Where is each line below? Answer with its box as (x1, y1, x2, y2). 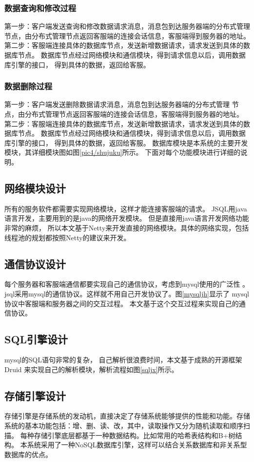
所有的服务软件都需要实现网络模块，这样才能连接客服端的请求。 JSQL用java (4, 203, 247, 213)
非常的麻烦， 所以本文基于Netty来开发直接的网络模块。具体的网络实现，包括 (4, 222, 249, 232)
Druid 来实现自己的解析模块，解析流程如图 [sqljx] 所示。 (4, 364, 178, 374)
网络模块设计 (4, 180, 66, 195)
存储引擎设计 (4, 388, 66, 403)
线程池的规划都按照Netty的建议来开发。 (4, 232, 131, 242)
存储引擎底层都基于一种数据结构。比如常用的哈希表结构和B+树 (34, 430, 235, 440)
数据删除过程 (4, 80, 53, 92)
